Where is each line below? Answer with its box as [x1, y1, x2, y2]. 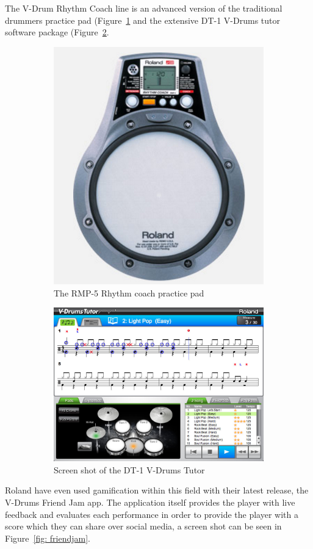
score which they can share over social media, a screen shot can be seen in [5, 520, 282, 533]
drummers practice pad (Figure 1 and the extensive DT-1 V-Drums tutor [5, 13, 280, 26]
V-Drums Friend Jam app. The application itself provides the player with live [5, 495, 295, 508]
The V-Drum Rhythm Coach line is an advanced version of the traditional [5, 2, 282, 14]
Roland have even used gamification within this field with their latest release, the [5, 484, 309, 497]
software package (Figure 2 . [5, 26, 109, 38]
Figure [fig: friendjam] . [5, 531, 90, 544]
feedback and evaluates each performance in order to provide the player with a [5, 508, 298, 520]
